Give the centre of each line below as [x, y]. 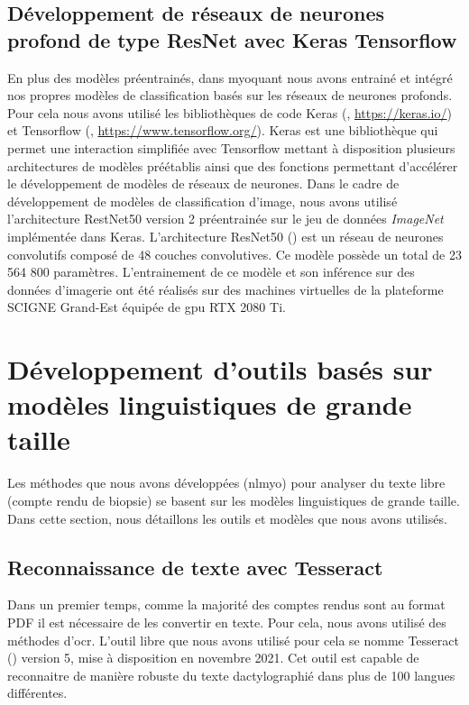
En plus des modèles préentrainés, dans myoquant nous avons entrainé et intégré [230, 77]
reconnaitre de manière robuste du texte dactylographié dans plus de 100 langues [231, 675]
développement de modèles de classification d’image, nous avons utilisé [202, 201]
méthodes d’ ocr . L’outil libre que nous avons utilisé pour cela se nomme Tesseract [233, 640]
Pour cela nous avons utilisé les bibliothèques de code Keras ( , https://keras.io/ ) [230, 112]
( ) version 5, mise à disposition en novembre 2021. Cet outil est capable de [213, 658]
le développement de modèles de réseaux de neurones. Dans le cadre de [203, 183]
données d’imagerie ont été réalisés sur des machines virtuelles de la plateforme [225, 289]
